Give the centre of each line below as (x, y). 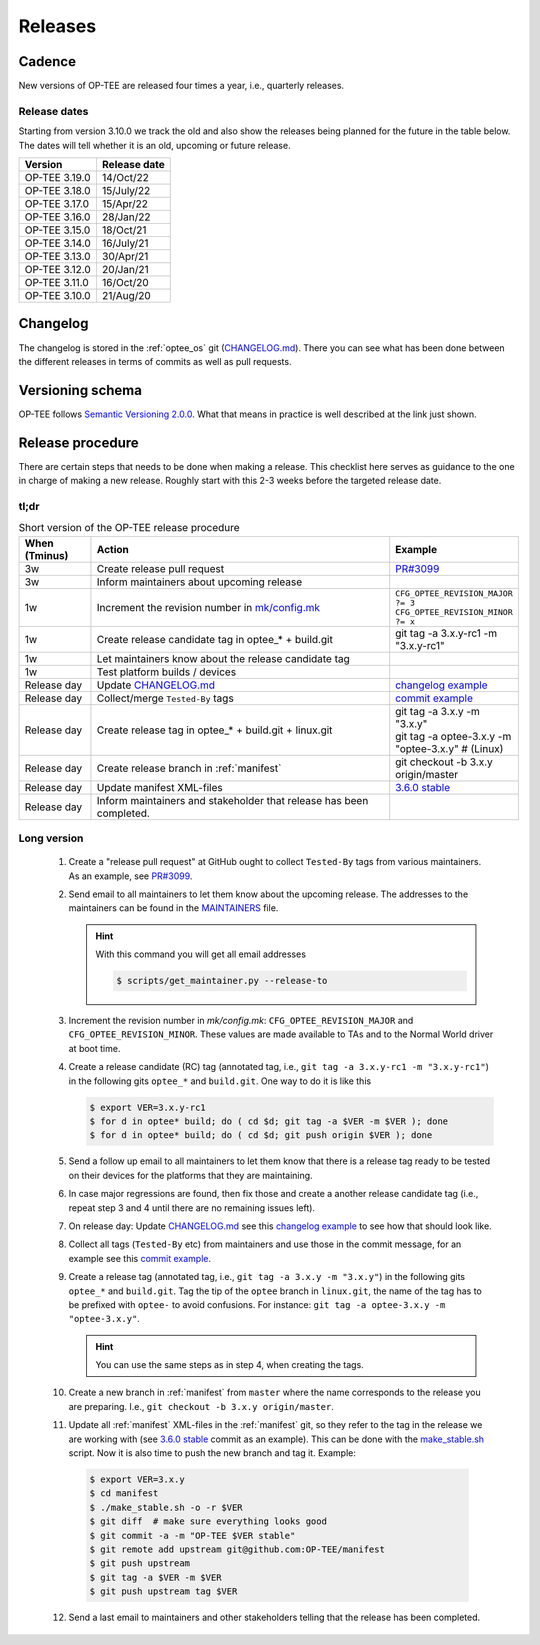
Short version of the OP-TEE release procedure (129, 528)
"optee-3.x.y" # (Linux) (449, 748)
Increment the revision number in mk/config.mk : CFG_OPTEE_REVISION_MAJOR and (241, 1021)
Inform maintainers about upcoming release (199, 582)
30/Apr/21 (125, 256)
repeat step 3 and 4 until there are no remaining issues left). (191, 1207)
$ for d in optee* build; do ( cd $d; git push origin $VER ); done (261, 1135)
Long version (51, 838)
